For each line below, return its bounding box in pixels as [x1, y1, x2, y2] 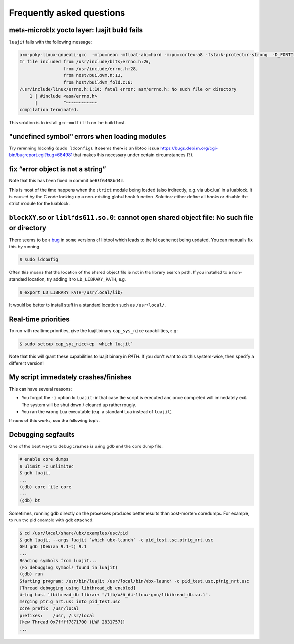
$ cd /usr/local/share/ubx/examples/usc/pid [19, 530, 128, 536]
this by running [9, 244, 40, 249]
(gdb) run [19, 571, 43, 577]
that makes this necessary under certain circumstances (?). [73, 152, 194, 158]
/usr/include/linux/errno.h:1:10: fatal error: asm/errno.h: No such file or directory [19, 86, 237, 92]
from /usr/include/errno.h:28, [63, 66, 139, 71]
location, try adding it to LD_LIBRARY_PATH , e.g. [28, 276, 126, 282]
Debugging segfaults [9, 430, 75, 439]
